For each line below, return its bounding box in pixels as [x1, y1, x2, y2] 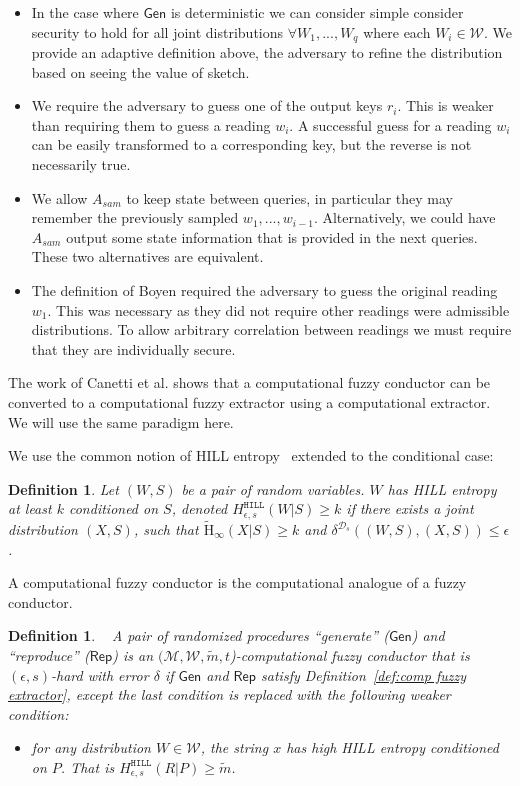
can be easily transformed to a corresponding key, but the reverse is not [31, 134, 472, 155]
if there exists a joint [346, 498, 474, 519]
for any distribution [31, 737, 151, 758]
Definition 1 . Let [8, 478, 119, 499]
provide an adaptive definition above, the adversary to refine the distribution [31, 42, 503, 63]
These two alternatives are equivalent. [31, 246, 264, 267]
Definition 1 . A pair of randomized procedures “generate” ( [8, 625, 389, 646]
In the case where [31, 2, 139, 22]
